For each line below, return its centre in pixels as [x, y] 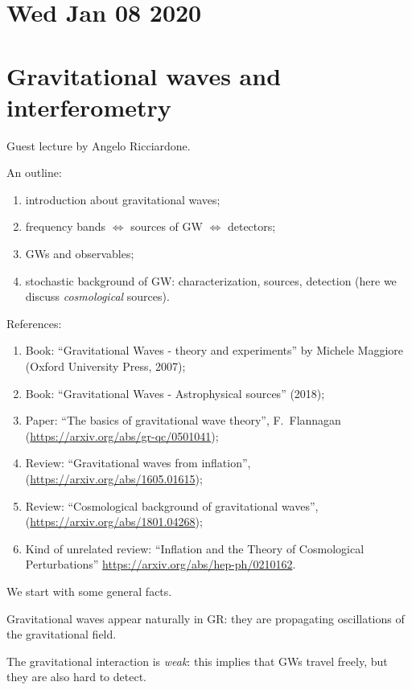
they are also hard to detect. [76, 677]
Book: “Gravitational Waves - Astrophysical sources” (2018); [175, 393]
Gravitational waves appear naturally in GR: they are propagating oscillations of [206, 618]
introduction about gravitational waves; [123, 199]
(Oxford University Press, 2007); [105, 366]
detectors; [251, 226]
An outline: [34, 172]
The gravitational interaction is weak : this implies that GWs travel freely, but [197, 661]
